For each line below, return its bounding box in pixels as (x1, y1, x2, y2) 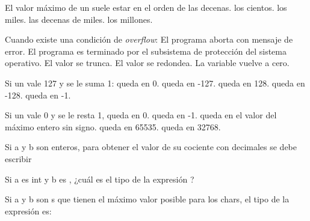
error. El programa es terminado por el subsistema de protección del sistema (5, 44, 287, 57)
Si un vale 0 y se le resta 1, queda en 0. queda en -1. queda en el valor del (5, 109, 277, 121)
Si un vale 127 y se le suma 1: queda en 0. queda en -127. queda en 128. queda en (5, 76, 305, 89)
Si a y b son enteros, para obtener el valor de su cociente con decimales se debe (5, 141, 297, 153)
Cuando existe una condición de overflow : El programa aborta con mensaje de (5, 33, 293, 46)
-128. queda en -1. (5, 88, 71, 101)
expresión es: (5, 204, 52, 217)
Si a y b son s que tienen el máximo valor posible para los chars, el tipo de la (5, 193, 290, 205)
